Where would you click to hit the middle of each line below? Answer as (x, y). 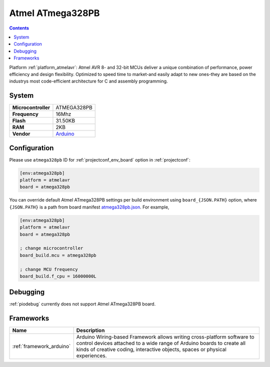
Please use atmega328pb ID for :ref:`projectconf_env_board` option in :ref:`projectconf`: (100, 159)
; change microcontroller (51, 248)
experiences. (91, 356)
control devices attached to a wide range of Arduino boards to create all (161, 343)
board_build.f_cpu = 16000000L (58, 276)
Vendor (21, 134)
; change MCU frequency (49, 269)
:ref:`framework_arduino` (41, 346)
